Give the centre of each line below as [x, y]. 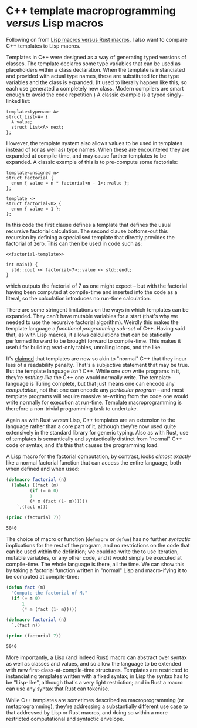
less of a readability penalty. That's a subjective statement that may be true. [98, 365]
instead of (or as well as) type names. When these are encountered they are [98, 149]
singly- [175, 95]
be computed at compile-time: [43, 577]
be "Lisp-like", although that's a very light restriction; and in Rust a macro [94, 683]
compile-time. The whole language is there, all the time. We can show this [95, 564]
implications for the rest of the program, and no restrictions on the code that [98, 546]
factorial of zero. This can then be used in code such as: [74, 243]
